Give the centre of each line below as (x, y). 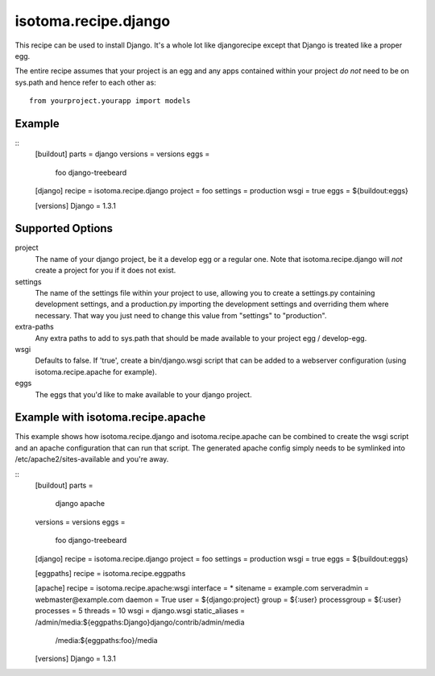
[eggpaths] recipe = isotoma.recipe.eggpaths (110, 573)
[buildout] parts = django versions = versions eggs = (122, 154)
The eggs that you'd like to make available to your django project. (144, 394)
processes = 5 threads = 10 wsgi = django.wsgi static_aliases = (140, 611)
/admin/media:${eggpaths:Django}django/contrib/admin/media (140, 622)
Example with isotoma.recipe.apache (110, 418)
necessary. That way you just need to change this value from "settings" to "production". (181, 315)
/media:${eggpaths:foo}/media (106, 640)
